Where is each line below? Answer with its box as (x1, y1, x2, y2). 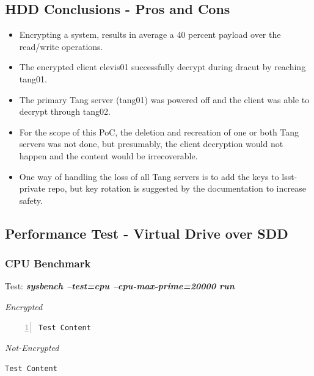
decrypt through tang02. (19, 105, 111, 118)
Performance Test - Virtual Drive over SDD (5, 223, 288, 242)
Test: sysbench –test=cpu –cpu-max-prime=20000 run (5, 280, 235, 292)
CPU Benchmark (5, 256, 91, 271)
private (19, 182, 46, 195)
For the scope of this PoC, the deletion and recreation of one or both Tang (19, 125, 299, 138)
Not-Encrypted (5, 341, 59, 354)
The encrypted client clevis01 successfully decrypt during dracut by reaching (19, 60, 306, 73)
